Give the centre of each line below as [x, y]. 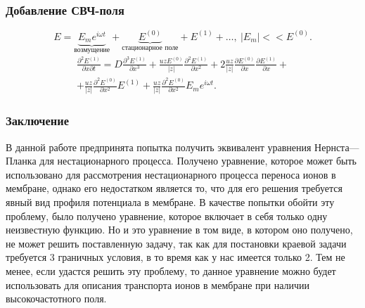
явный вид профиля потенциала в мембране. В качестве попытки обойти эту [170, 201]
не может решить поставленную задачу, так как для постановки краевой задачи [176, 243]
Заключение [37, 121]
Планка [21, 161]
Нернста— [337, 147]
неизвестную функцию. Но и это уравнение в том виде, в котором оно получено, [179, 230]
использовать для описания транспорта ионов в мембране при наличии [158, 284]
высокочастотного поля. [56, 299]
